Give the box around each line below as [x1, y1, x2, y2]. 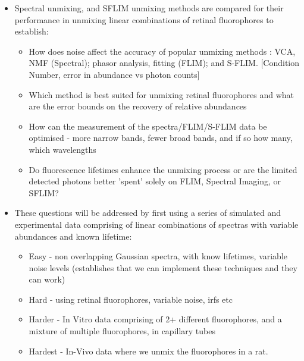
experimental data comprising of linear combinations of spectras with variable [14, 218, 299, 230]
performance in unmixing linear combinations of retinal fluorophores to [14, 13, 274, 26]
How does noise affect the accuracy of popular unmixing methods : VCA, [29, 45, 296, 57]
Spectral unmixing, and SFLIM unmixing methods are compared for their [14, 2, 284, 14]
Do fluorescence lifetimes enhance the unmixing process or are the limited [29, 163, 297, 175]
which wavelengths [29, 143, 96, 155]
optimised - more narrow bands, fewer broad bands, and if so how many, [29, 131, 293, 144]
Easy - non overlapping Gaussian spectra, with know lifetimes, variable [29, 250, 288, 262]
